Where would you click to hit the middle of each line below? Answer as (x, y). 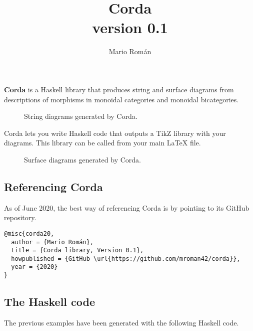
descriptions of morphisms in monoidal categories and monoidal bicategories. (121, 99)
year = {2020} (34, 267)
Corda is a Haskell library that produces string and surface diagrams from (119, 89)
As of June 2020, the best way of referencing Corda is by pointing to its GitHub (127, 207)
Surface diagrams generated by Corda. (82, 159)
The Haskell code (50, 302)
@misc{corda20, (29, 233)
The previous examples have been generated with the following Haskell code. (121, 322)
